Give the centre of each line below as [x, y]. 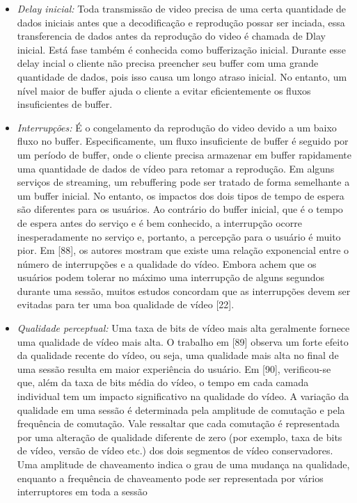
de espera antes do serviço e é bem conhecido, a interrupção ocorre [159, 222]
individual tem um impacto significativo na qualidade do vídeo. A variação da [183, 396]
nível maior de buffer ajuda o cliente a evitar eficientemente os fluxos [164, 90]
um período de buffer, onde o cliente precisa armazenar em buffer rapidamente [184, 154]
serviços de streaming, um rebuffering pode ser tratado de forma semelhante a [183, 182]
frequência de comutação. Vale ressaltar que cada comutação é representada [178, 423]
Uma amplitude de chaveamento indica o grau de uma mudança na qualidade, [183, 464]
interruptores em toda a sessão [82, 492]
